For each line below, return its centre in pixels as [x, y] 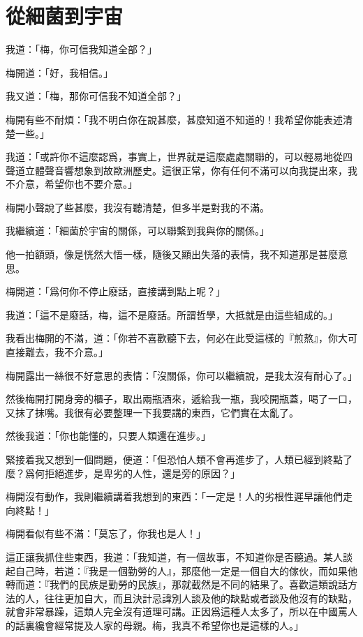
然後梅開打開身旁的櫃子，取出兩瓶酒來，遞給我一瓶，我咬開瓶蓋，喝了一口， [181, 399]
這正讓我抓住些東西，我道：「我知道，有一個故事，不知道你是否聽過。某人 [174, 556]
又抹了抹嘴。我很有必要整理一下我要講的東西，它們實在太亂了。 [152, 412]
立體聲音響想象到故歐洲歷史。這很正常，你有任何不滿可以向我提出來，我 [191, 170]
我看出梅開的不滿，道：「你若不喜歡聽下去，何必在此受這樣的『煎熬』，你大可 [181, 338]
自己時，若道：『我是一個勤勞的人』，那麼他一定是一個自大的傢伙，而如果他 [186, 570]
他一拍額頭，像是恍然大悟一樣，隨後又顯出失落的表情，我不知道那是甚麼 [172, 254]
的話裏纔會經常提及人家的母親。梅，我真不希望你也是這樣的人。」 [155, 625]
